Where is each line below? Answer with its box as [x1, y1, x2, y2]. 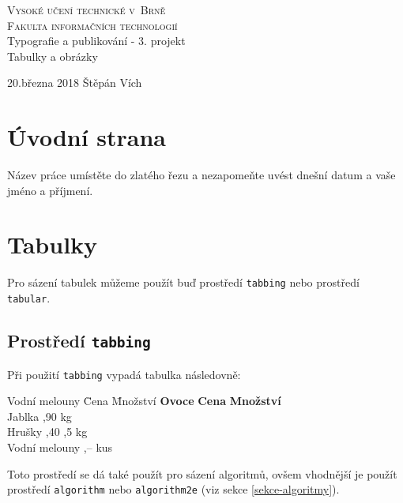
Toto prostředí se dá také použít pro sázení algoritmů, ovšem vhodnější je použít [7, 465, 397, 482]
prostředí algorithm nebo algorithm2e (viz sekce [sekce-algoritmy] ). [7, 481, 340, 497]
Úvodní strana [7, 121, 167, 153]
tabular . [7, 290, 51, 306]
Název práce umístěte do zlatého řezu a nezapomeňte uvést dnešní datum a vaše [7, 167, 396, 183]
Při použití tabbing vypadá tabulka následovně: [7, 366, 241, 382]
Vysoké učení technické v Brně [7, 2, 166, 17]
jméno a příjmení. [7, 182, 93, 198]
